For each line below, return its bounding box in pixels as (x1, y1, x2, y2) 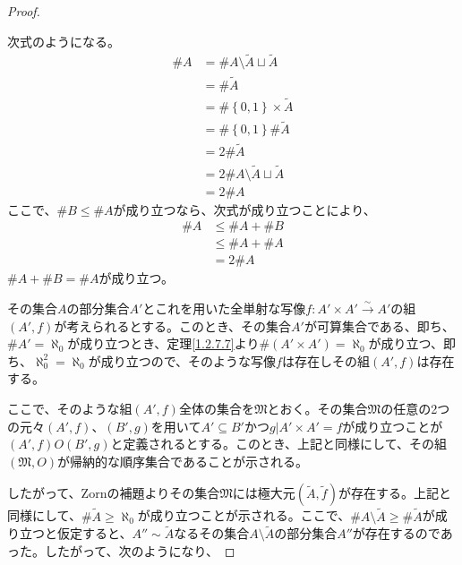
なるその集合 (174, 524, 250, 543)
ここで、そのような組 (7, 398, 133, 417)
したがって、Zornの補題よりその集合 (7, 484, 220, 502)
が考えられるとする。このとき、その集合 (54, 316, 292, 335)
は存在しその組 (281, 351, 370, 370)
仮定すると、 (56, 524, 133, 543)
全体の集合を (178, 398, 254, 417)
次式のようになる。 (7, 31, 120, 50)
